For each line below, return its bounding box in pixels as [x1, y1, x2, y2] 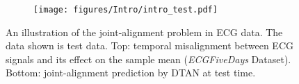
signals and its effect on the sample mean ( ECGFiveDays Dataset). [6, 51, 291, 66]
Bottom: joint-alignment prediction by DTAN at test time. [6, 65, 256, 80]
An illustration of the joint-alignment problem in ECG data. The [6, 24, 283, 39]
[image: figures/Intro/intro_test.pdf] [33, 5, 218, 15]
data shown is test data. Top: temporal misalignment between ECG [6, 38, 294, 53]
